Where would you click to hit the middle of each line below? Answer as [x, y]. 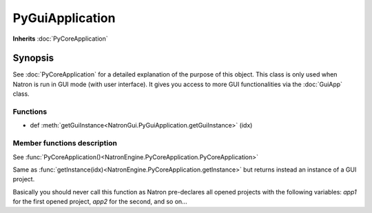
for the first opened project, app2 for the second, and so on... [100, 202]
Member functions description [65, 143]
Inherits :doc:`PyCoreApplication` [60, 39]
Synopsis [33, 58]
